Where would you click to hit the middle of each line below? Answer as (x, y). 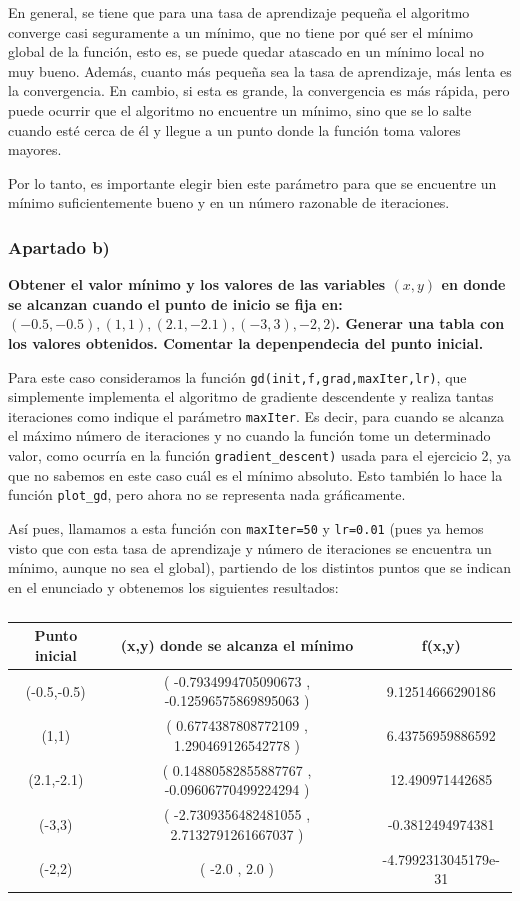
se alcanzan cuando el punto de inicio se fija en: (175, 303)
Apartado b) (59, 246)
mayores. (35, 149)
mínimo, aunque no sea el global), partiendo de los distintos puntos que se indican (259, 567)
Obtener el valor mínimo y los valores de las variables (197, 284)
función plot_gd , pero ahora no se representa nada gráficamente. (207, 494)
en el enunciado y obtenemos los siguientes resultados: (173, 586)
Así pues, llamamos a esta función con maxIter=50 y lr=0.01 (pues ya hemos (246, 527)
